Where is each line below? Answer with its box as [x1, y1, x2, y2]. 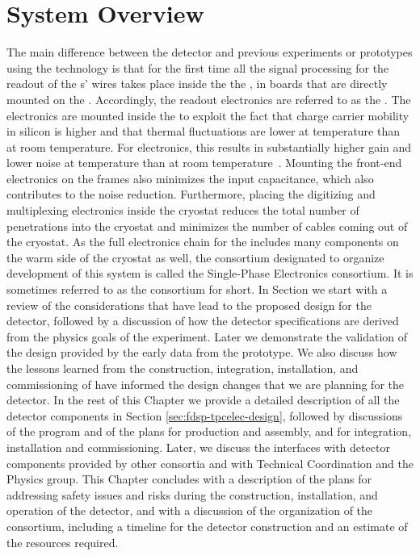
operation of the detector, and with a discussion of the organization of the [6, 502, 373, 519]
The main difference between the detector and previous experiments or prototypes [6, 44, 413, 61]
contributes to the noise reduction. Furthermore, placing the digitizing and [6, 186, 376, 203]
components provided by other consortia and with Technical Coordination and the [6, 454, 414, 471]
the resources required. [6, 533, 119, 550]
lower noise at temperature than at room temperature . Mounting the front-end [6, 154, 402, 171]
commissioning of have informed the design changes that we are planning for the [6, 375, 404, 392]
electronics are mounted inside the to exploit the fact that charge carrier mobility [6, 107, 409, 123]
